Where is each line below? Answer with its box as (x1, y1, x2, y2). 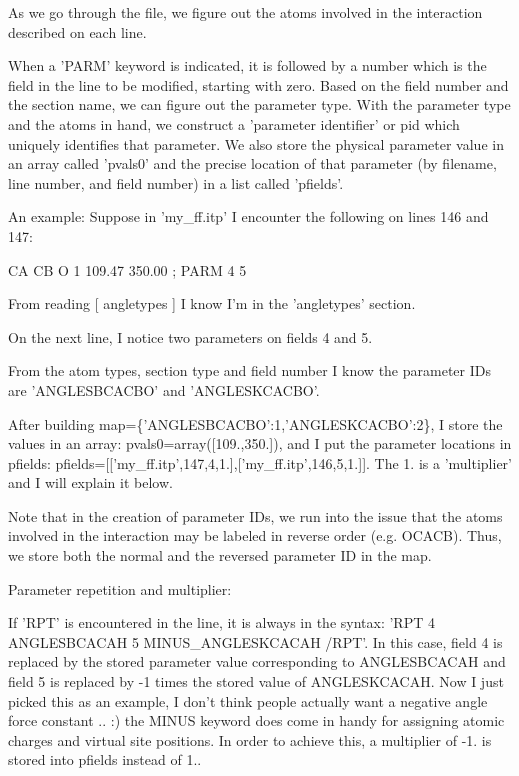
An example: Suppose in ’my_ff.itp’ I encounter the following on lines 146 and (8, 206, 489, 227)
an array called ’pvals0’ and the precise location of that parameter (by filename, (8, 153, 497, 174)
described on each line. (8, 21, 147, 42)
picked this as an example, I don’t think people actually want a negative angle (8, 690, 488, 711)
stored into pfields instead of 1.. (8, 749, 202, 770)
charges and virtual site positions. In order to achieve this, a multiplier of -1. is (8, 729, 492, 750)
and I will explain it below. (8, 472, 173, 493)
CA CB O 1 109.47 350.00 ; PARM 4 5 (8, 259, 247, 280)
